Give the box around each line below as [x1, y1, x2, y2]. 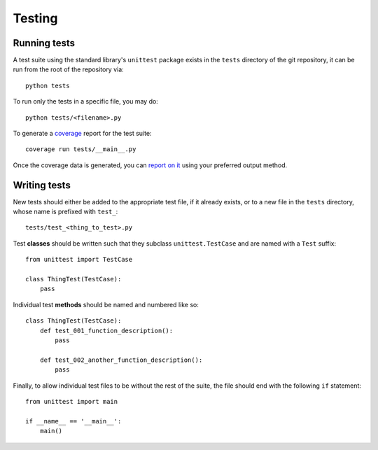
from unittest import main [25, 398, 118, 405]
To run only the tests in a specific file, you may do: [13, 97, 159, 106]
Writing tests [13, 179, 71, 191]
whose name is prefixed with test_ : [13, 207, 118, 216]
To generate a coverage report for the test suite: [13, 129, 152, 138]
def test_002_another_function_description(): [39, 356, 203, 364]
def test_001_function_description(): [39, 326, 174, 335]
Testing [13, 10, 58, 26]
